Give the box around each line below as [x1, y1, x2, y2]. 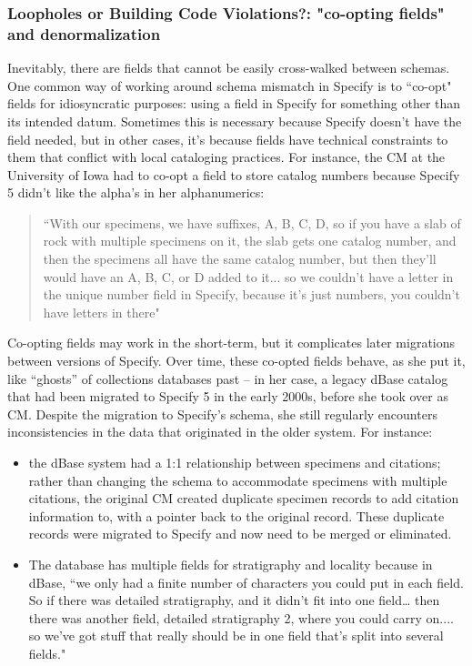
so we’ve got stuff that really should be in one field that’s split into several [28, 626, 444, 645]
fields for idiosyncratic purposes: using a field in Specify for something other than [7, 94, 461, 113]
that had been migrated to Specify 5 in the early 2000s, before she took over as [7, 387, 448, 406]
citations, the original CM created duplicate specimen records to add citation [28, 489, 459, 508]
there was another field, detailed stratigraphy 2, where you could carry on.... [28, 608, 454, 627]
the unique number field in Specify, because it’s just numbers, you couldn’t [43, 285, 460, 304]
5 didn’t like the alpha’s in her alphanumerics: [7, 183, 265, 202]
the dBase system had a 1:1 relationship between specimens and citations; [28, 453, 441, 472]
